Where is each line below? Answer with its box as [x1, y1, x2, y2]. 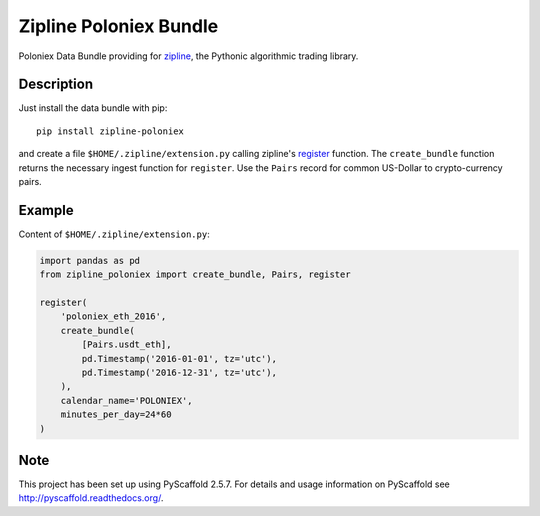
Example [18, 201, 74, 219]
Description [18, 76, 94, 93]
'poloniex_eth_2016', [60, 311, 167, 322]
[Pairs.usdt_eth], [81, 339, 172, 350]
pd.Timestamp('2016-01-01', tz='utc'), [81, 353, 277, 364]
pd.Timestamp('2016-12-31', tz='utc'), [81, 367, 277, 379]
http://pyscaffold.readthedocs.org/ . [18, 492, 164, 504]
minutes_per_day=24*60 [60, 409, 172, 420]
